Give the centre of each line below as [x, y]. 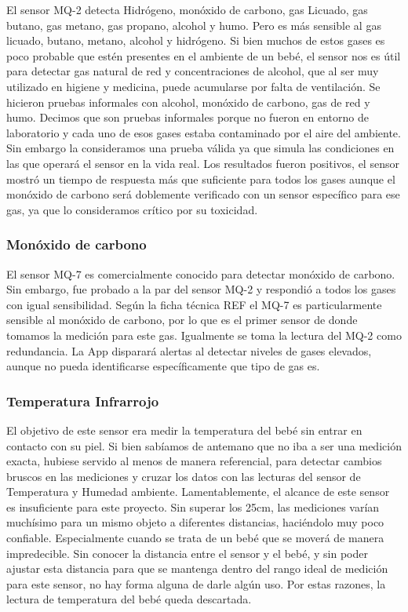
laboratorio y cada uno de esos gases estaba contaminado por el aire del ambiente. [204, 132]
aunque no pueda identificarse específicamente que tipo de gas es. [163, 366]
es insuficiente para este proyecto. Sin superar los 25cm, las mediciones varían [193, 506]
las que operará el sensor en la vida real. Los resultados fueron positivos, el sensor [203, 163]
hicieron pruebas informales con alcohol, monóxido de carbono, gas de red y [188, 102]
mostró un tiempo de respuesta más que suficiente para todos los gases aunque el [201, 178]
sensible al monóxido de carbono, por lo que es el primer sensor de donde [182, 320]
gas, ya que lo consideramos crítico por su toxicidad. [132, 209]
